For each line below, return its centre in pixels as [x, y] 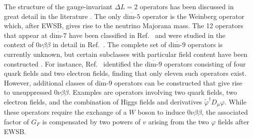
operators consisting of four [205, 63]
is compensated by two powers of [91, 121]
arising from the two [179, 121]
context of [19, 44]
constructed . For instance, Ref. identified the [73, 63]
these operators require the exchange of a [65, 112]
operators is [205, 44]
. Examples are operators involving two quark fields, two [153, 92]
